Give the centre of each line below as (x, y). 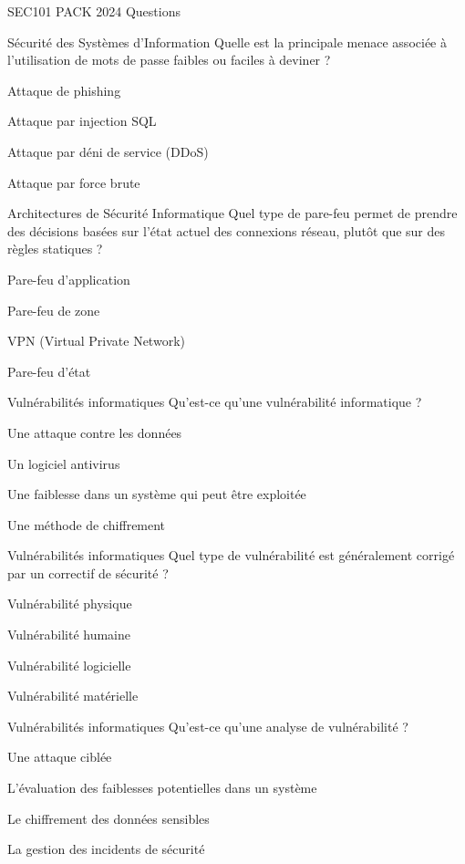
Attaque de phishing (64, 90)
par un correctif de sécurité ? (88, 573)
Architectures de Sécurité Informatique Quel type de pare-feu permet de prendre (232, 213)
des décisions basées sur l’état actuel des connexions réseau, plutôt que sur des (227, 230)
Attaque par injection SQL (82, 121)
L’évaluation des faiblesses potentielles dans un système (162, 788)
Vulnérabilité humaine (69, 635)
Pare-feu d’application (69, 279)
